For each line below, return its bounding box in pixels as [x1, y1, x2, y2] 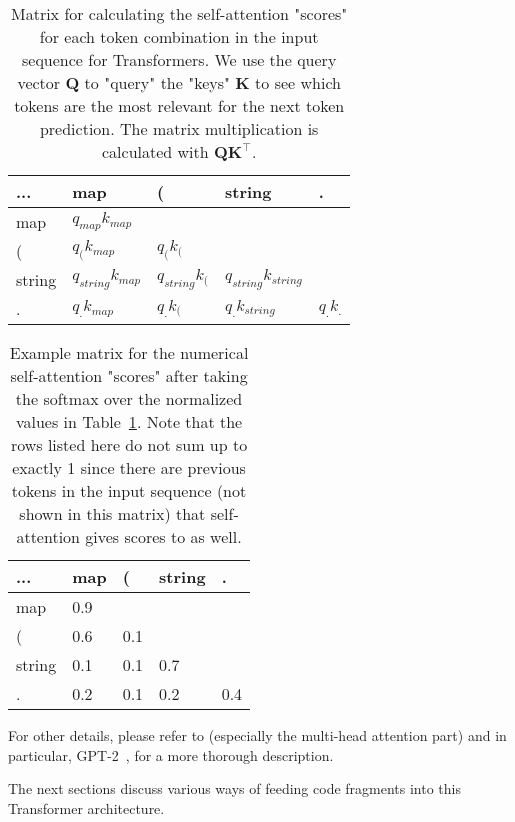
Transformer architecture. [8, 797, 165, 818]
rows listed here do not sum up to [10, 433, 248, 456]
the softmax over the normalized [15, 387, 243, 410]
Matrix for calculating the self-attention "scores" [10, 2, 348, 25]
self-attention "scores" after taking [10, 364, 248, 387]
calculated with [102, 140, 209, 163]
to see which [255, 71, 341, 94]
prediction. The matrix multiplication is [39, 117, 319, 140]
